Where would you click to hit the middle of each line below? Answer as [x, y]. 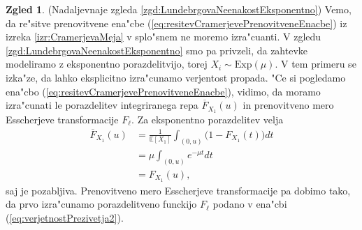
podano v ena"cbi [250, 204]
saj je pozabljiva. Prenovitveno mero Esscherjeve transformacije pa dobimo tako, [178, 190]
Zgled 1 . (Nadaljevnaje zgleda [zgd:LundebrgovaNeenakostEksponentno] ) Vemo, [179, 9]
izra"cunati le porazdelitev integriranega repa [102, 105]
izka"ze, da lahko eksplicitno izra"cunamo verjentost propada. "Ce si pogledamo [176, 77]
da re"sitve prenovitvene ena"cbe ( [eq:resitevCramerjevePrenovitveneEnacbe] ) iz [176, 23]
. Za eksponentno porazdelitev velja [208, 120]
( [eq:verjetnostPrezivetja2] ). [65, 217]
